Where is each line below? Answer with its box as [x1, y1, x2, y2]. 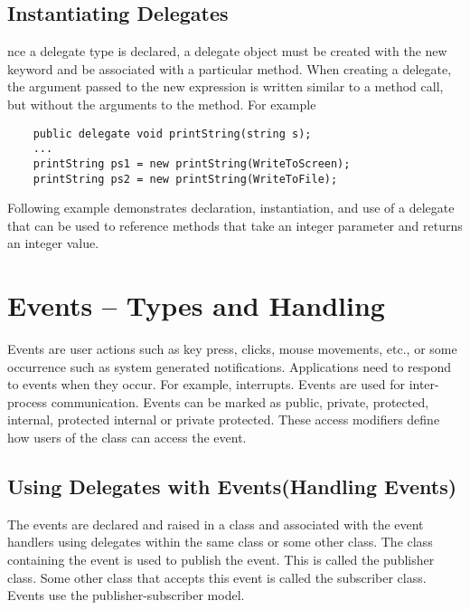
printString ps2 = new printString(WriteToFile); [33, 172, 338, 186]
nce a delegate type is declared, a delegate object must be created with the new [7, 42, 447, 61]
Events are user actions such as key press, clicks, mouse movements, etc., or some [7, 339, 457, 358]
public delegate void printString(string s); [33, 127, 312, 140]
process [7, 392, 48, 411]
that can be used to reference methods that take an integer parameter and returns [7, 215, 463, 234]
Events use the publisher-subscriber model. [7, 586, 245, 605]
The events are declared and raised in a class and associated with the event [7, 514, 424, 533]
